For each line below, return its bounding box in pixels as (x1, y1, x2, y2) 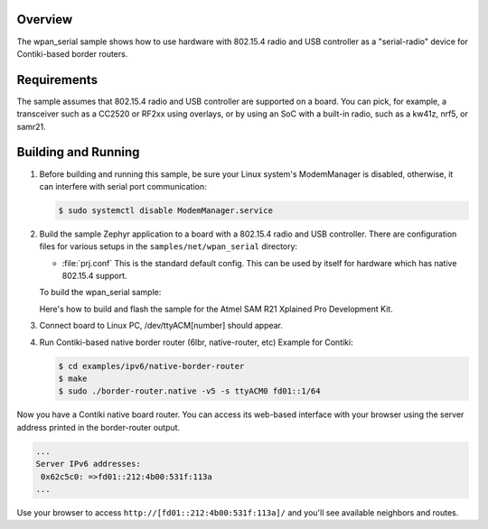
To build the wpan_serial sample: (39, 287, 162, 298)
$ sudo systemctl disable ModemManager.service (58, 205, 273, 216)
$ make (58, 373, 88, 384)
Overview (16, 12, 73, 27)
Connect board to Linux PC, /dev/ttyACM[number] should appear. (39, 320, 284, 331)
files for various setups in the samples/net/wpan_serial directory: (39, 241, 298, 252)
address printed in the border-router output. (16, 422, 181, 432)
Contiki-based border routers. (16, 48, 128, 59)
